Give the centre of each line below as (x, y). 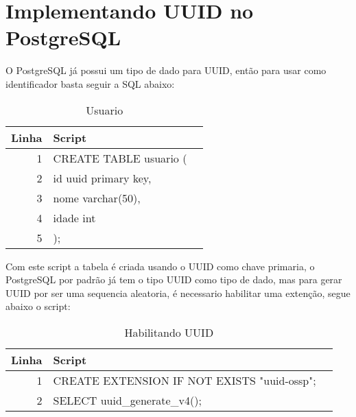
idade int (74, 217)
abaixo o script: (38, 306)
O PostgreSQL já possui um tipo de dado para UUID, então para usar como (166, 70)
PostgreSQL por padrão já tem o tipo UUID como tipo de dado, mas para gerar (174, 279)
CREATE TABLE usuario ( (120, 158)
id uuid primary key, (102, 178)
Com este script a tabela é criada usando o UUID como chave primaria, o (160, 266)
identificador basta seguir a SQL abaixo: (90, 83)
